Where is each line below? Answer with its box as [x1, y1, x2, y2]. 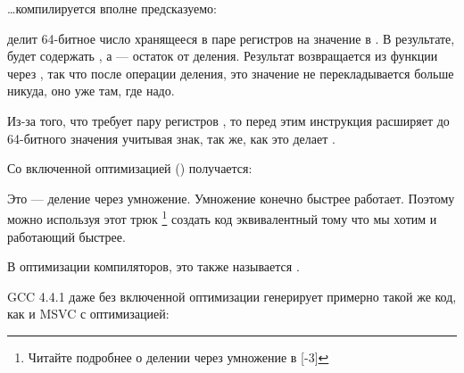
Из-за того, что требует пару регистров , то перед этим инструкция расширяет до [7, 111, 450, 129]
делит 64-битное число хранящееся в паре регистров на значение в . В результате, [7, 29, 455, 47]
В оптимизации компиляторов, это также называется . [7, 257, 300, 276]
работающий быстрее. [7, 227, 126, 245]
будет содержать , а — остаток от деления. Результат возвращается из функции [7, 46, 438, 65]
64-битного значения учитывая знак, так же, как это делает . [7, 128, 336, 147]
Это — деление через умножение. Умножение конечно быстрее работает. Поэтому [7, 188, 455, 207]
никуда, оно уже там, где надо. [7, 81, 175, 100]
